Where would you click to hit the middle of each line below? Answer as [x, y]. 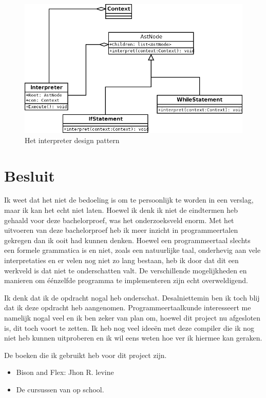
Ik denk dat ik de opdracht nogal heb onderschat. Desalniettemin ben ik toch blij [132, 297]
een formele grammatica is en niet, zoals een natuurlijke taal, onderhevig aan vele [132, 250]
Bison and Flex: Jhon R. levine [65, 372]
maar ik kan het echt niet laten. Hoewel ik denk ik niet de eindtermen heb [121, 210]
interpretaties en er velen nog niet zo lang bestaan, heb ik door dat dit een [121, 260]
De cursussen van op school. [60, 389]
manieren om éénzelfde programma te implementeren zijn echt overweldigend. [126, 280]
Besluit [30, 175]
